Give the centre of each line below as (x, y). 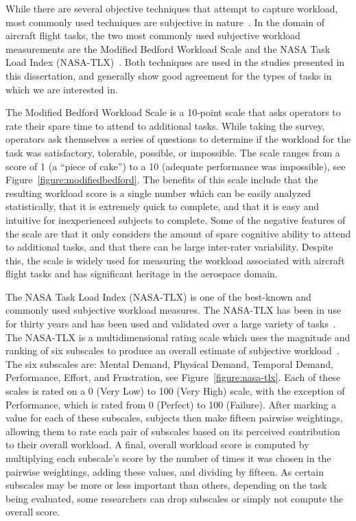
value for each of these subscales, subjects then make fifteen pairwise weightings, (174, 418)
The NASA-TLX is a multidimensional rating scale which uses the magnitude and (178, 337)
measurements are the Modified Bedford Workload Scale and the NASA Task (168, 48)
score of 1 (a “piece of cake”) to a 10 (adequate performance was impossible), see (176, 166)
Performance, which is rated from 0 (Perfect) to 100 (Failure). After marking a (171, 404)
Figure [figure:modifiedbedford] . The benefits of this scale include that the (162, 180)
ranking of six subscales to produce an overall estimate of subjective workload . (173, 350)
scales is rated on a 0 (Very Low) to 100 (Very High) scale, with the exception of (175, 391)
